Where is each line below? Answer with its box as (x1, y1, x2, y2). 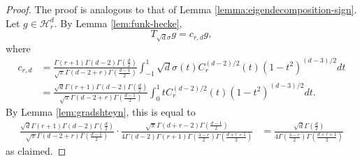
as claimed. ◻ (6, 144, 66, 158)
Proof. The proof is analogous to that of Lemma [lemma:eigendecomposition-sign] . (6, 2, 357, 16)
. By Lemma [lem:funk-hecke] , (54, 15, 182, 30)
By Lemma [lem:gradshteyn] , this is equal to (6, 105, 196, 119)
